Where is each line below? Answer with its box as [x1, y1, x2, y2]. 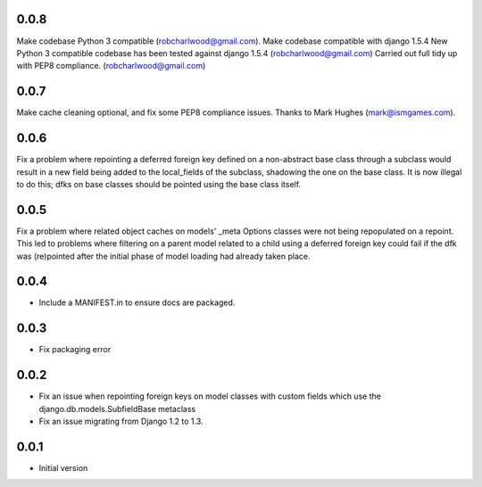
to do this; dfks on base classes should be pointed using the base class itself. [16, 178, 302, 189]
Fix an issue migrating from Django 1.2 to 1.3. [38, 416, 204, 427]
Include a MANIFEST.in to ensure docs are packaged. [38, 297, 236, 308]
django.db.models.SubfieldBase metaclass [38, 403, 196, 414]
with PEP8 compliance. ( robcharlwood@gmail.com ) [16, 61, 206, 71]
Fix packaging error [38, 344, 112, 355]
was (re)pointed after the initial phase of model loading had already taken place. [16, 251, 311, 261]
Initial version [38, 462, 88, 473]
